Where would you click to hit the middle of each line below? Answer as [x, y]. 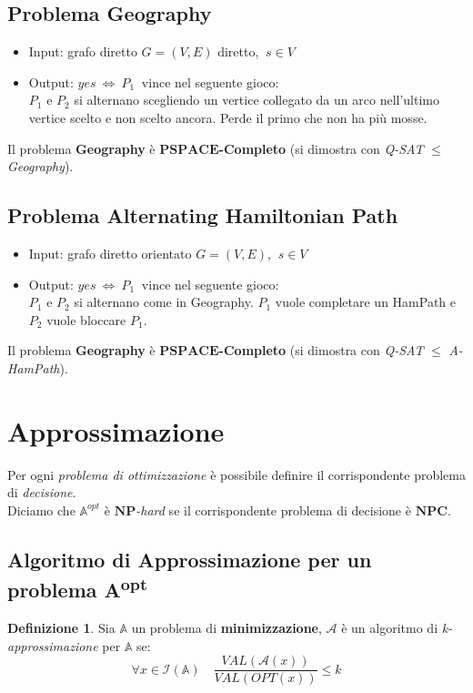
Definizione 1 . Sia [61, 628]
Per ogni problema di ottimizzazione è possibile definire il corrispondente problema [236, 474]
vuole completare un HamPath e [366, 302]
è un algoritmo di [390, 628]
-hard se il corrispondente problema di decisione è [273, 510]
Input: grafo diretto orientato [110, 253]
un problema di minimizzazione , [226, 628]
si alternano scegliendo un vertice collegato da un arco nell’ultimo [257, 100]
